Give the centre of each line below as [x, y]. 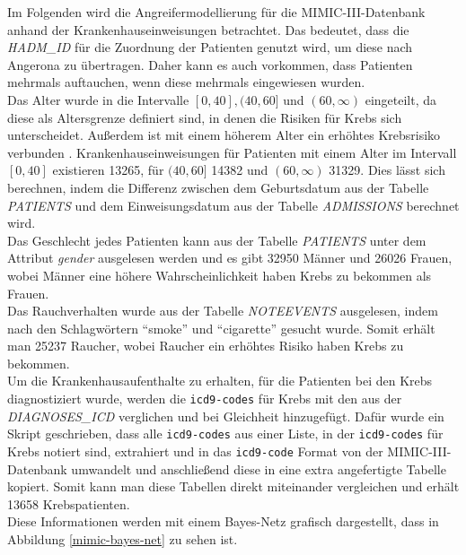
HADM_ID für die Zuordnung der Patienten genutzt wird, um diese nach [210, 47]
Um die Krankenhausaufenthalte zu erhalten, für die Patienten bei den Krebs [220, 381]
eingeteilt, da [400, 99]
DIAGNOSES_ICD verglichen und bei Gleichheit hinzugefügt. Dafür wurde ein [226, 416]
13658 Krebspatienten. [69, 503]
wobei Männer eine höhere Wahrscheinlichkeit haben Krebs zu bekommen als [220, 275]
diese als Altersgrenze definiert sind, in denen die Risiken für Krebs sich [205, 117]
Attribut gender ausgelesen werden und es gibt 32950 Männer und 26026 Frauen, [230, 258]
